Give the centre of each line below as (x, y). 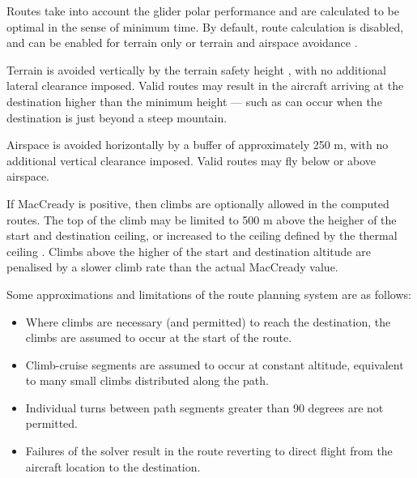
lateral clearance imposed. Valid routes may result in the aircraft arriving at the (205, 85)
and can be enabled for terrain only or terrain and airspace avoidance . (182, 43)
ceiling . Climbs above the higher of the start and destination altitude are (189, 251)
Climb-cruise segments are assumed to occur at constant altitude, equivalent (215, 364)
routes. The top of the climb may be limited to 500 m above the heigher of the (202, 219)
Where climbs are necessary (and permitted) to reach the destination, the (208, 321)
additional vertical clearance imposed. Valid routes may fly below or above (191, 160)
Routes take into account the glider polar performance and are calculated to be (203, 11)
